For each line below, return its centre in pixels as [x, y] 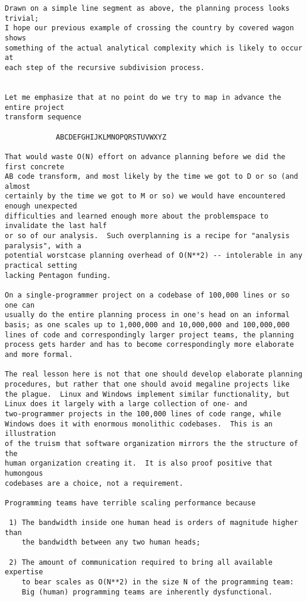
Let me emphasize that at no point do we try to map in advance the [143, 97]
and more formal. [39, 354]
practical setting [41, 266]
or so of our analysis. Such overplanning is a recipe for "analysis [147, 236]
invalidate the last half [56, 226]
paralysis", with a [43, 246]
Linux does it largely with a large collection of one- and [126, 404]
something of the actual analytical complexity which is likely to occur [154, 48]
